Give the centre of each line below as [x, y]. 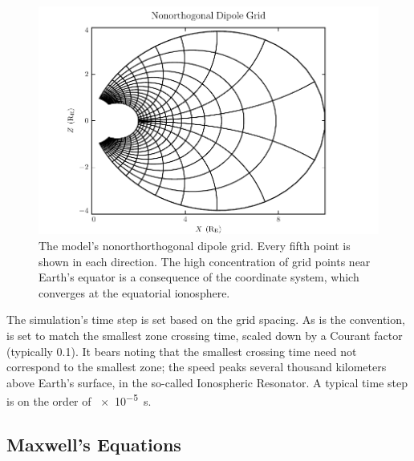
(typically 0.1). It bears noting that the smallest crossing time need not [182, 351]
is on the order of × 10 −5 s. [79, 400]
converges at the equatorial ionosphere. [134, 292]
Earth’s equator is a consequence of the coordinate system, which [199, 277]
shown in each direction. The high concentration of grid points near [205, 261]
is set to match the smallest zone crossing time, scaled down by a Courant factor [205, 336]
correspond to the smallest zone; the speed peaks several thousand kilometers [197, 367]
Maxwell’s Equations [94, 445]
